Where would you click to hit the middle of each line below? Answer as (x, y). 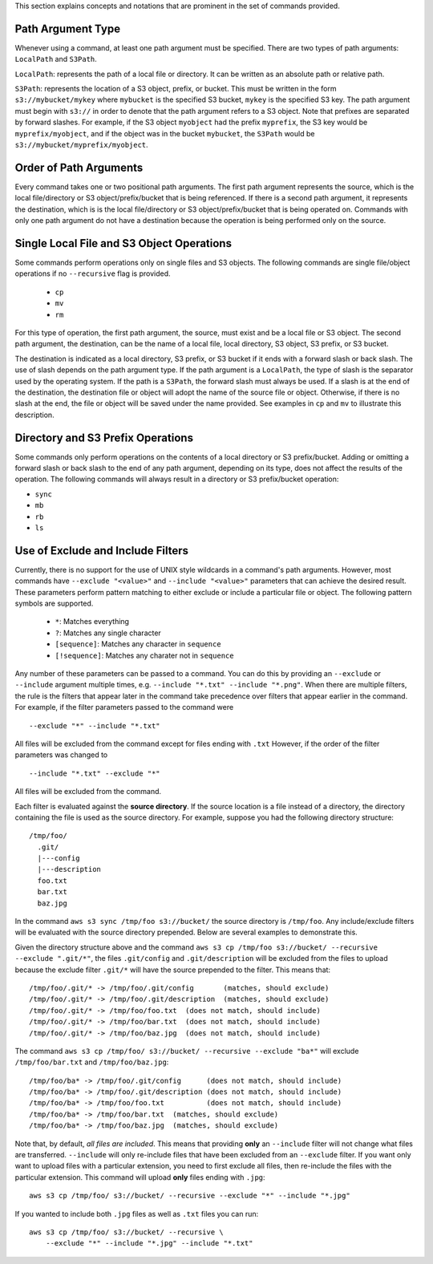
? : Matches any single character (108, 633)
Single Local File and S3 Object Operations (123, 243)
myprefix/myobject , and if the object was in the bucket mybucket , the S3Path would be (165, 133)
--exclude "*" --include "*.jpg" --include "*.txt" (149, 1244)
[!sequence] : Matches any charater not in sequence (144, 655)
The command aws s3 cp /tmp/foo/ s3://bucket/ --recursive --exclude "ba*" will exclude (187, 1051)
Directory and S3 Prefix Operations (104, 438)
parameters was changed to (61, 755)
